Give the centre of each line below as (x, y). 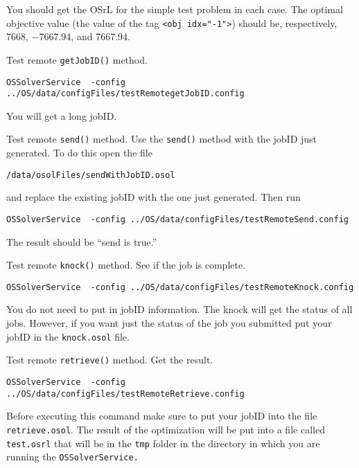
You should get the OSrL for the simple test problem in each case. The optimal (175, 9)
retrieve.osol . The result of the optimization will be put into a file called (166, 429)
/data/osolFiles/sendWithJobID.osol (91, 175)
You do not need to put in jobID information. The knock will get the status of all (179, 309)
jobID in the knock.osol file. (68, 336)
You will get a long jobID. (62, 115)
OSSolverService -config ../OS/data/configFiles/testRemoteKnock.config (180, 287)
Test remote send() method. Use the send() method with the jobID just (162, 139)
